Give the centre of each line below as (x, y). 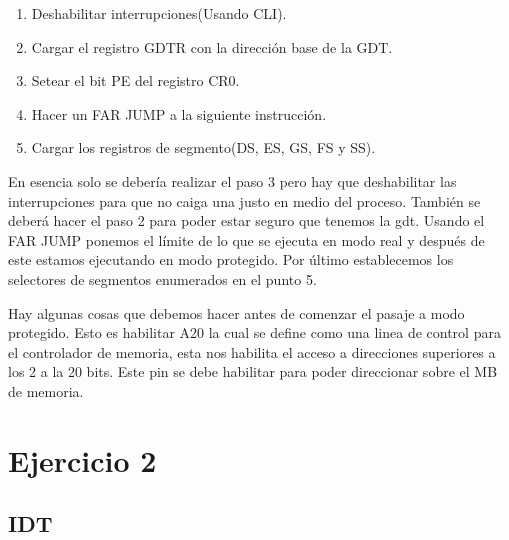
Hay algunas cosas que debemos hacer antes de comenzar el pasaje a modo (236, 312)
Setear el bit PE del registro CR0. (135, 80)
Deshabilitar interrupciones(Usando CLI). (159, 13)
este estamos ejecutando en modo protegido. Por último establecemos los (231, 259)
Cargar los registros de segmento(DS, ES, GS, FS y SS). (203, 147)
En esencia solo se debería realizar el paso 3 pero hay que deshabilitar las (232, 180)
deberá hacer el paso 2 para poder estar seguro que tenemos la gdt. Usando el (246, 220)
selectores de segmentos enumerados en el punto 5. (162, 278)
